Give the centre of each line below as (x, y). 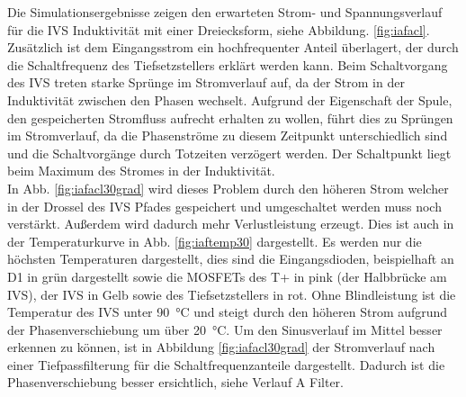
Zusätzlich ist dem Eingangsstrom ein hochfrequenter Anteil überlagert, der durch (233, 47)
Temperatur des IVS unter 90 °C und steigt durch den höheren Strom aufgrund (228, 312)
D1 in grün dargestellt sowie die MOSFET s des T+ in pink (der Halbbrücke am (227, 276)
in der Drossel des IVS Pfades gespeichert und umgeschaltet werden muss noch (224, 206)
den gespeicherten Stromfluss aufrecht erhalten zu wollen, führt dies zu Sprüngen (230, 117)
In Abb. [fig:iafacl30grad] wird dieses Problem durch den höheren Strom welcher (228, 188)
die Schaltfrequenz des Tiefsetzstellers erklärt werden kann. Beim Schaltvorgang (228, 64)
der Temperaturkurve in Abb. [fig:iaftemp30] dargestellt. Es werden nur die (215, 241)
